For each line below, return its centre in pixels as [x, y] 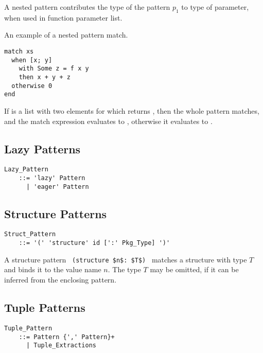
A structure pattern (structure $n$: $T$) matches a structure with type [126, 259]
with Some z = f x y [54, 69]
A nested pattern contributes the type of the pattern [87, 7]
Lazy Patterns [42, 148]
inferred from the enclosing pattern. [60, 280]
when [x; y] [32, 60]
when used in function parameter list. [63, 17]
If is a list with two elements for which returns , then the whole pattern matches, [132, 110]
